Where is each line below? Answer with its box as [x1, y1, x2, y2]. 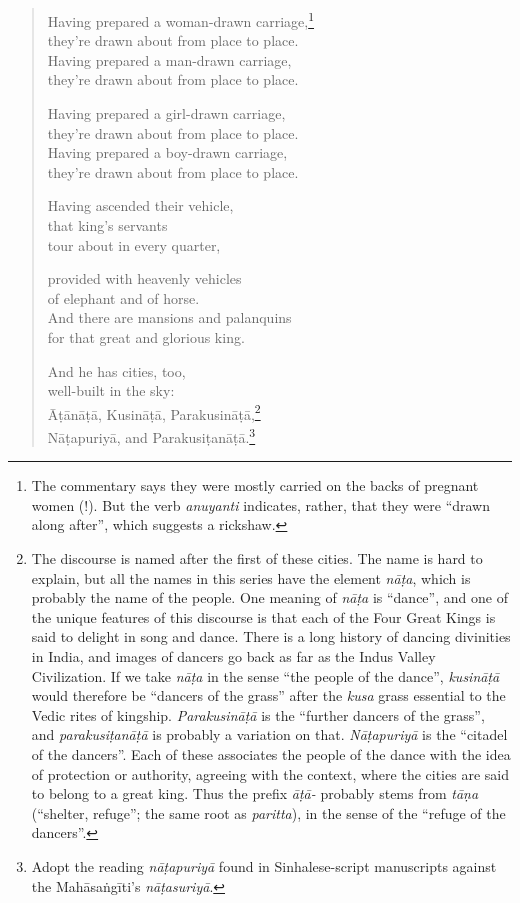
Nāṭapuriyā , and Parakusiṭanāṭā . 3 [47, 424, 256, 447]
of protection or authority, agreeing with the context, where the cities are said [31, 763, 509, 784]
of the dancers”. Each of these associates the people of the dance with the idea [31, 743, 511, 764]
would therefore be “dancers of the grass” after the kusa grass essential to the [31, 685, 506, 706]
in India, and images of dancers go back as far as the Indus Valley [31, 646, 436, 666]
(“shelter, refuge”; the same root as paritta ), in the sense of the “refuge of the [31, 802, 506, 823]
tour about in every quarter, [47, 234, 221, 255]
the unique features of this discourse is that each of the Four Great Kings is [31, 606, 496, 627]
